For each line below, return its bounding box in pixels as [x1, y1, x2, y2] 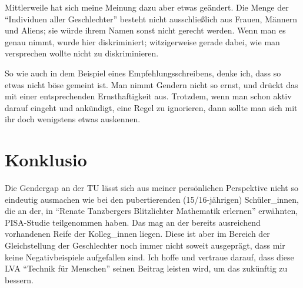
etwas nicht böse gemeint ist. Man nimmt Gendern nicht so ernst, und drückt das [5, 78, 298, 91]
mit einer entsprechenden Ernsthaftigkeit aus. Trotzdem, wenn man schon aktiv [5, 90, 292, 102]
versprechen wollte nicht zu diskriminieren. [5, 47, 159, 59]
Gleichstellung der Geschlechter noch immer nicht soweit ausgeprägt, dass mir [5, 239, 285, 252]
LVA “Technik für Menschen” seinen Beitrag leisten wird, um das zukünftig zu [5, 262, 288, 274]
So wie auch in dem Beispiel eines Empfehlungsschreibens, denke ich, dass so [5, 66, 281, 79]
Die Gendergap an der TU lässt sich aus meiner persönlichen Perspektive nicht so [5, 182, 298, 194]
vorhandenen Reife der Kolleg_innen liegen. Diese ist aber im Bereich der [5, 227, 270, 240]
